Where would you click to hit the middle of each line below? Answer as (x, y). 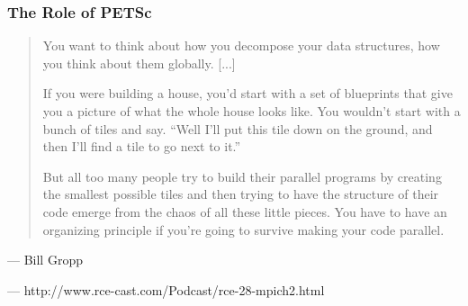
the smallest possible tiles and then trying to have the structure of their (241, 194)
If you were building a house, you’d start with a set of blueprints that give (247, 93)
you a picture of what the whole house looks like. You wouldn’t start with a (252, 111)
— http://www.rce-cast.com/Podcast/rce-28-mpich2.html (166, 289)
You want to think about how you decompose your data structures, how (241, 45)
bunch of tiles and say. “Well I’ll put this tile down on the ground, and (238, 128)
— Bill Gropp (45, 260)
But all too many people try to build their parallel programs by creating (242, 176)
